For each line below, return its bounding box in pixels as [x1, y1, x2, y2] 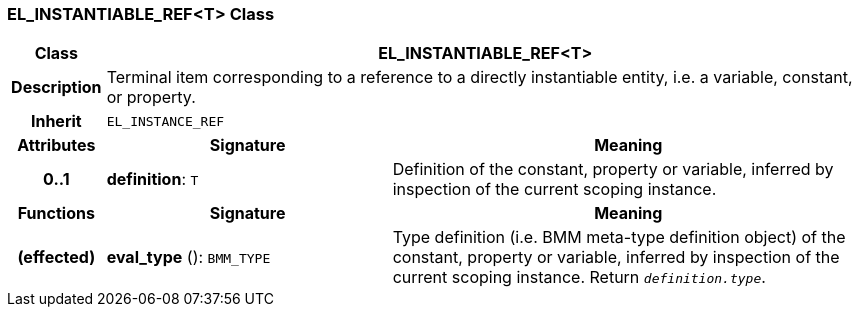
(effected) [17, 247, 96, 268]
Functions [17, 203, 95, 224]
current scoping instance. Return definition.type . [392, 267, 766, 288]
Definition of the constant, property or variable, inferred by [392, 159, 834, 180]
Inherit [30, 111, 82, 132]
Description [11, 77, 102, 98]
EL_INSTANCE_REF [106, 113, 225, 129]
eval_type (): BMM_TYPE [106, 247, 271, 268]
